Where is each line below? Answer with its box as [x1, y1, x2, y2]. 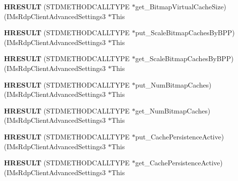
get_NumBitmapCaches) [135, 105, 211, 115]
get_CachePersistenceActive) [135, 158, 223, 168]
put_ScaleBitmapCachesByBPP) [135, 27, 235, 38]
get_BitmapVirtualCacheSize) [135, 1, 227, 11]
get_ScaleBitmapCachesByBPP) [135, 53, 234, 64]
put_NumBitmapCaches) [135, 79, 212, 90]
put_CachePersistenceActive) [135, 131, 224, 141]
